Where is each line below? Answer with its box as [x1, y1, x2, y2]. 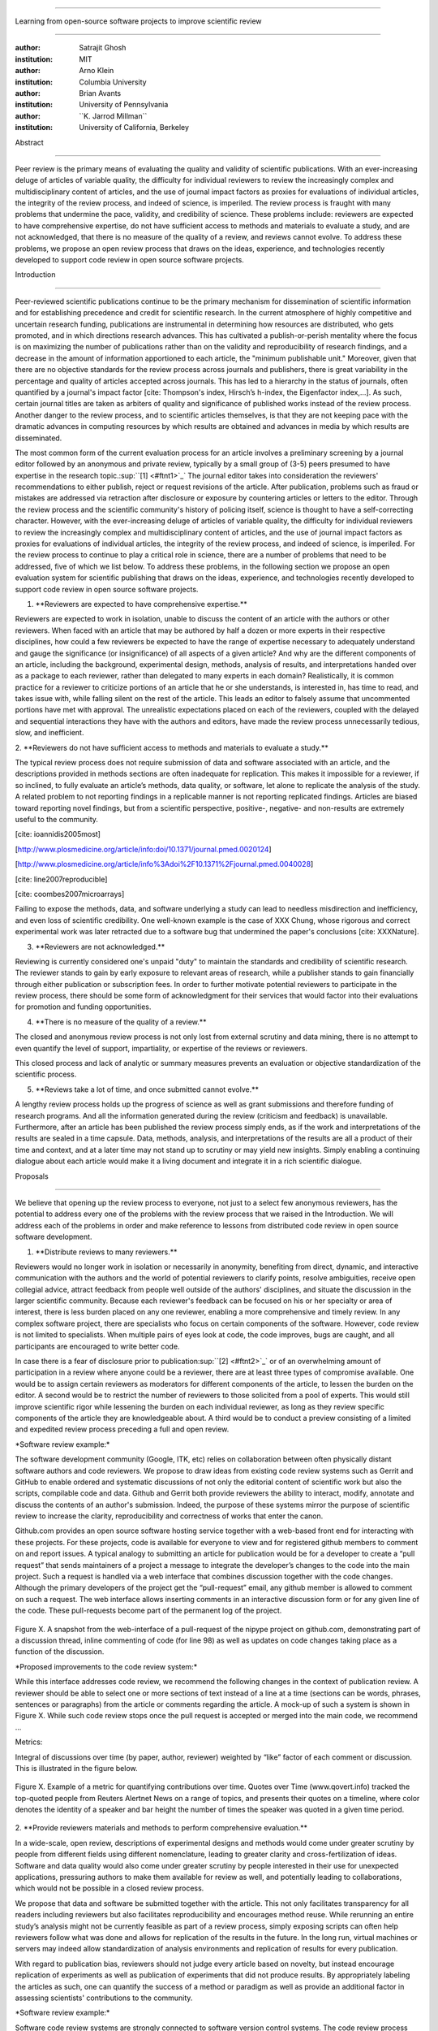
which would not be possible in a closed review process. [15, 1883, 204, 1893]
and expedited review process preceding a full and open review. [15, 1424, 230, 1434]
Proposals [15, 1171, 49, 1181]
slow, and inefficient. [15, 728, 84, 738]
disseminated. [15, 433, 62, 443]
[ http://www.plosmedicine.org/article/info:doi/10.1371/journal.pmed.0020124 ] [15, 844, 272, 854]
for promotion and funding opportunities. [15, 1002, 152, 1011]
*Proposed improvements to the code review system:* [15, 1661, 198, 1671]
